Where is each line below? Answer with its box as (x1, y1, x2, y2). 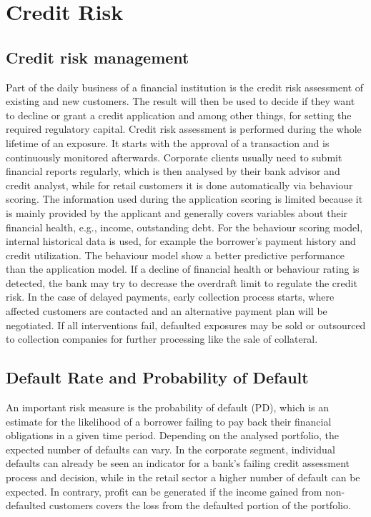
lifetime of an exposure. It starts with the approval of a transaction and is (6, 135, 330, 150)
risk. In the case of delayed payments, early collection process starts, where (6, 289, 335, 304)
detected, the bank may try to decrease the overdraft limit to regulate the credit (6, 275, 357, 290)
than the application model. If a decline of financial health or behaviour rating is (6, 261, 360, 276)
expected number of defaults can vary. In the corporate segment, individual (6, 441, 335, 456)
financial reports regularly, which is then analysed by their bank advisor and (6, 164, 340, 179)
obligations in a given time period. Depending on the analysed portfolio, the (6, 428, 339, 443)
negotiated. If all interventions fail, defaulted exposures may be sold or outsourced (6, 317, 366, 332)
